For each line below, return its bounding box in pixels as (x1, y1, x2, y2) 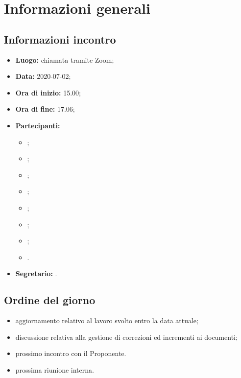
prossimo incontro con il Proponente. (15, 348, 126, 358)
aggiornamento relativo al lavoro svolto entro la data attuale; (15, 315, 198, 326)
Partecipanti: (15, 120, 60, 130)
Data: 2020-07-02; (15, 71, 71, 81)
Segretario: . (15, 268, 57, 279)
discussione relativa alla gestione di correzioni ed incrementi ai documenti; (15, 331, 238, 342)
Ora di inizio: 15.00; (15, 87, 81, 97)
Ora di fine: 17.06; (15, 104, 75, 114)
